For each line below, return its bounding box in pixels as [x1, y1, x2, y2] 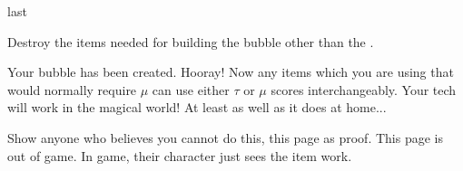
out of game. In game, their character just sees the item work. [7, 146, 352, 165]
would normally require [7, 80, 137, 99]
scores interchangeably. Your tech [271, 80, 457, 99]
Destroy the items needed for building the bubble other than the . [7, 32, 374, 51]
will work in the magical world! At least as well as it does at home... [7, 98, 387, 117]
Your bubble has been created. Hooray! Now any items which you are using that [7, 62, 454, 81]
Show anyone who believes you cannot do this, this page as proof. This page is [7, 128, 443, 147]
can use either [152, 80, 230, 99]
